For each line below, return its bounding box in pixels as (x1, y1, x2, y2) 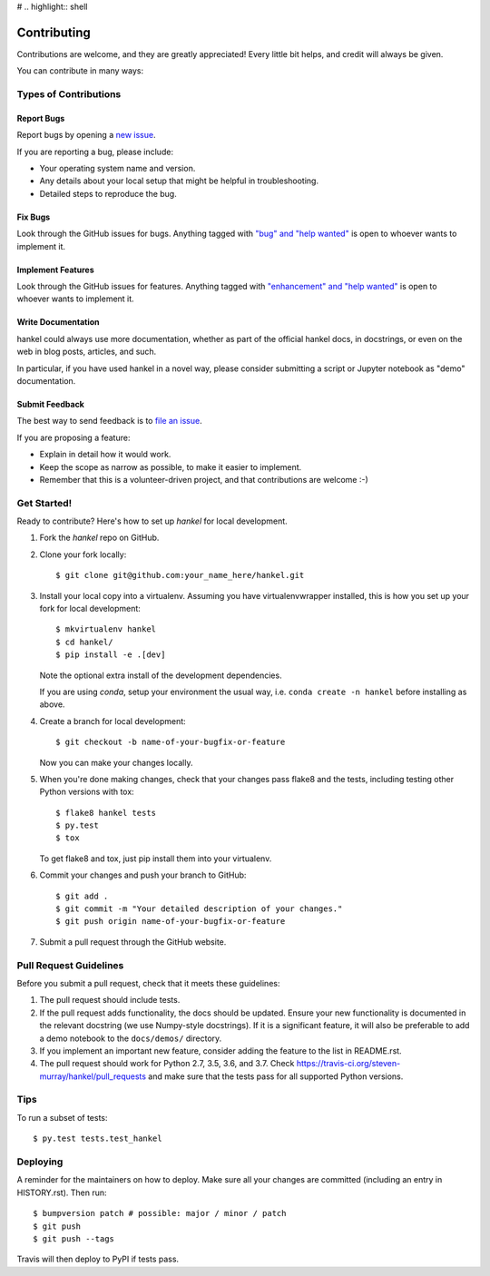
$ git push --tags (33, 1233, 115, 1243)
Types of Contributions (16, 88, 122, 101)
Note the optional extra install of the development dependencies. (39, 670, 282, 681)
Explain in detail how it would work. (39, 449, 171, 460)
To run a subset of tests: (16, 1112, 108, 1123)
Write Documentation (16, 317, 100, 328)
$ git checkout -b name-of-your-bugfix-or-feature (55, 737, 286, 748)
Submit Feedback (16, 398, 85, 409)
